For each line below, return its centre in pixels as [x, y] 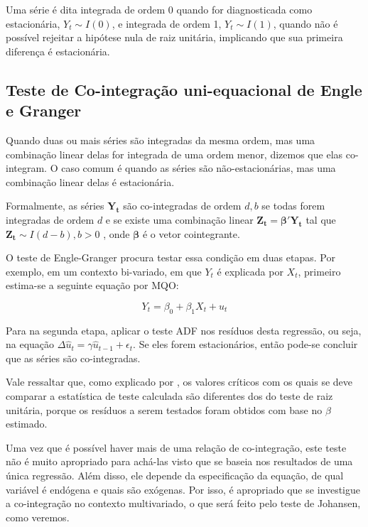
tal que [321, 219]
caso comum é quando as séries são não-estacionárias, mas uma [199, 168]
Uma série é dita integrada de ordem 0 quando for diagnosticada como [159, 9]
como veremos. [38, 517]
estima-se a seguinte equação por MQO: [92, 285]
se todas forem [293, 206]
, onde [117, 233]
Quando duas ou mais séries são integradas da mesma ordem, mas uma [161, 140]
